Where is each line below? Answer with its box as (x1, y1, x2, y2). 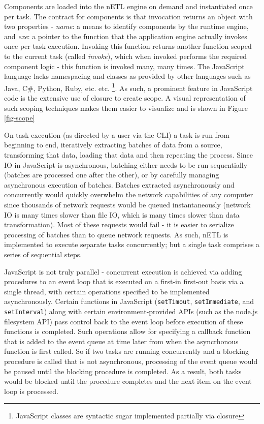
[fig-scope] (4, 112, 35, 123)
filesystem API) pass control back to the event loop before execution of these (4, 316, 243, 326)
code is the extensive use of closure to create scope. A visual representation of (4, 93, 246, 103)
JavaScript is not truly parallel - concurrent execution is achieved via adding (4, 266, 242, 277)
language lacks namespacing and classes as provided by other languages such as (4, 71, 251, 81)
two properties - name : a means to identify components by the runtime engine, (4, 21, 249, 32)
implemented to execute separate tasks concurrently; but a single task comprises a (4, 239, 260, 250)
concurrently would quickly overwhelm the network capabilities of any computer (4, 189, 253, 200)
